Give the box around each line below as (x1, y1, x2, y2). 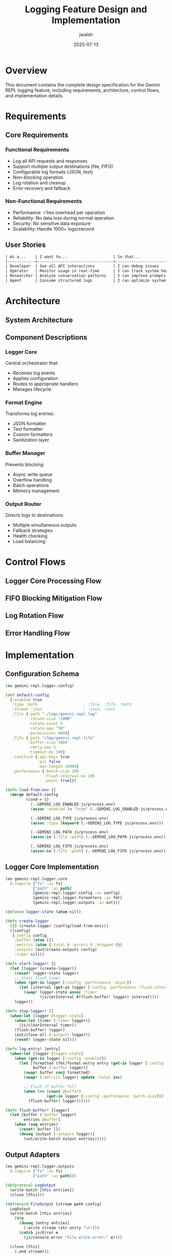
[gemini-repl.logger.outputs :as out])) (32, 900, 120, 905)
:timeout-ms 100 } (28, 749, 66, 755)
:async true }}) (44, 778, 77, 783)
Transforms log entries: (5, 411, 55, 417)
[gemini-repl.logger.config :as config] (32, 890, 120, 896)
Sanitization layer (12, 437, 50, 443)
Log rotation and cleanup (12, 179, 66, 185)
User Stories (5, 241, 46, 249)
